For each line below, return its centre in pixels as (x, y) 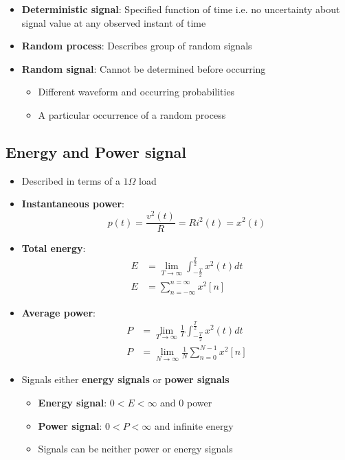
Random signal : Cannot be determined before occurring (144, 68)
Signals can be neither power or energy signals (135, 449)
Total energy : (54, 248)
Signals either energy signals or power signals (125, 379)
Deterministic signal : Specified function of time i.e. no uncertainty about (181, 9)
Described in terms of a (71, 180)
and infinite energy (194, 425)
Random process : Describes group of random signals (137, 46)
